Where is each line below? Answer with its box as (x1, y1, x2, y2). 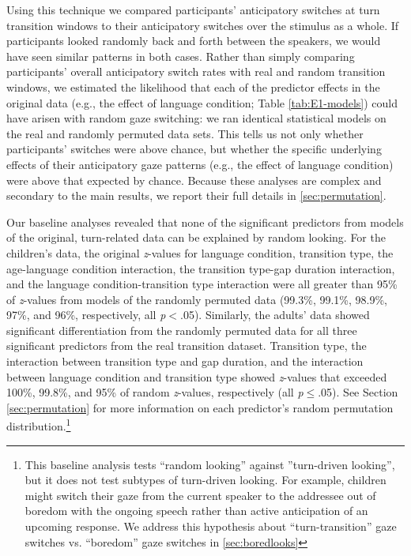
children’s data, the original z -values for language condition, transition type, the (6, 244, 394, 261)
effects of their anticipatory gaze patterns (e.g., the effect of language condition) (6, 156, 394, 172)
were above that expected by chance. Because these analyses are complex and (6, 171, 382, 188)
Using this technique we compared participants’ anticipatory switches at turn (6, 2, 380, 17)
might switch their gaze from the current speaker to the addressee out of (25, 486, 376, 503)
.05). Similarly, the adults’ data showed (179, 306, 370, 323)
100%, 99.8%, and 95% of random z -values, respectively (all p (6, 384, 304, 400)
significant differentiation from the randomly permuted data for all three (6, 321, 357, 338)
